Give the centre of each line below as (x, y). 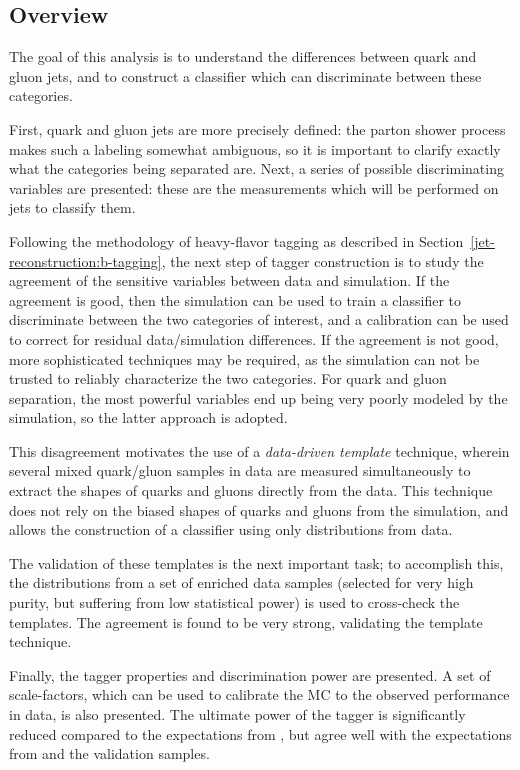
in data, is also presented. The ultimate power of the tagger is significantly (237, 714)
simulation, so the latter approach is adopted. (148, 417)
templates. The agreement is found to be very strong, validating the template (246, 621)
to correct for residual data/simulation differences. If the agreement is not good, (254, 338)
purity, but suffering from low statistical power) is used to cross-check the (234, 602)
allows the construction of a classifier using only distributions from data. (231, 529)
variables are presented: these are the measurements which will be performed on (254, 187)
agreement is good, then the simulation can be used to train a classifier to (235, 299)
